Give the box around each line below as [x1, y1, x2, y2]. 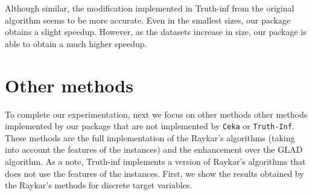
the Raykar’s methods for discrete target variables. [5, 179, 193, 191]
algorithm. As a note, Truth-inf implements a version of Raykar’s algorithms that [5, 155, 306, 167]
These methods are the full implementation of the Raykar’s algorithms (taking [5, 131, 295, 144]
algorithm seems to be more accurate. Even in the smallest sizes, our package [5, 13, 291, 26]
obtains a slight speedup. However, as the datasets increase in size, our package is [5, 25, 307, 38]
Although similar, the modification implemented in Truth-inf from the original [5, 2, 294, 14]
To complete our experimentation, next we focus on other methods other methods [5, 107, 308, 120]
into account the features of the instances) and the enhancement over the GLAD [5, 143, 303, 156]
